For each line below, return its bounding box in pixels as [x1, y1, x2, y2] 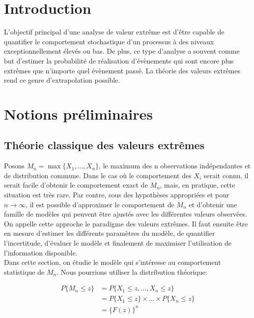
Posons [4, 160, 25, 171]
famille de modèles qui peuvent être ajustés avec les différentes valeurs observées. [4, 209, 247, 219]
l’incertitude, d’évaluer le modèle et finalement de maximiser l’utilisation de [4, 238, 232, 248]
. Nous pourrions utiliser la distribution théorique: [56, 266, 207, 277]
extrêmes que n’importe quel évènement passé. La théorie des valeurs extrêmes [4, 65, 241, 75]
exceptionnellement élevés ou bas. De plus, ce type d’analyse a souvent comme [4, 46, 240, 56]
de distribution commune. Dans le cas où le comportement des [4, 170, 192, 180]
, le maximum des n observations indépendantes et [99, 160, 251, 171]
